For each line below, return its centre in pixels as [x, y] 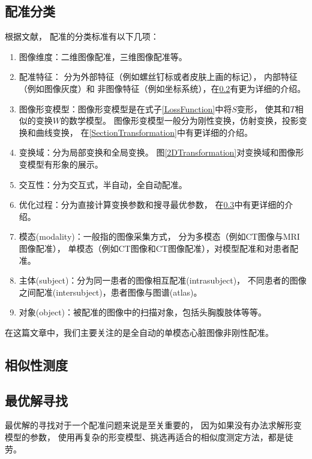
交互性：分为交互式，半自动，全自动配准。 [103, 184]
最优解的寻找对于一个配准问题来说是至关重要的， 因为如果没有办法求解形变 [153, 425]
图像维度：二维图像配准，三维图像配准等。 [103, 56]
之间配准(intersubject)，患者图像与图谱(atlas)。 [110, 292]
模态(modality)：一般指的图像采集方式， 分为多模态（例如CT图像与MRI [159, 236]
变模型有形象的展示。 [61, 164]
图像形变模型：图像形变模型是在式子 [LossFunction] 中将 [125, 108]
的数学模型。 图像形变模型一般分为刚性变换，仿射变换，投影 [180, 120]
